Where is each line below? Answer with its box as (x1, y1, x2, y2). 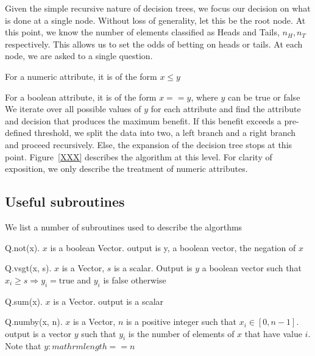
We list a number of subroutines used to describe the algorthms (5, 220, 242, 233)
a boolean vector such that (202, 262, 302, 274)
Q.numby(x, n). (5, 315, 63, 328)
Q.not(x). (5, 241, 40, 254)
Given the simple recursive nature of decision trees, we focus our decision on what (5, 2, 311, 14)
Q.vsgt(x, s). (5, 262, 52, 274)
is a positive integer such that (126, 315, 237, 328)
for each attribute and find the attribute (150, 102, 301, 115)
